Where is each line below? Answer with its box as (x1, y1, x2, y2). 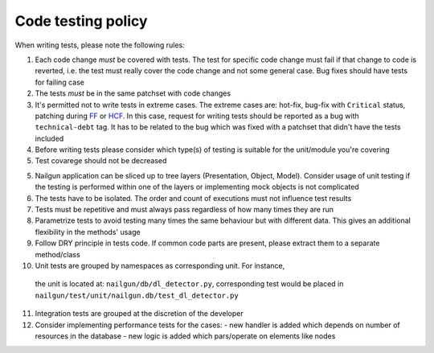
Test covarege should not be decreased (35, 156, 167, 166)
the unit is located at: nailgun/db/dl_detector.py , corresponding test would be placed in (35, 279, 344, 289)
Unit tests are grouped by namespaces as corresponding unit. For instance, (35, 261, 285, 270)
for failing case (35, 77, 84, 87)
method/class (35, 249, 80, 259)
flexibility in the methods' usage (35, 227, 141, 236)
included (35, 133, 64, 143)
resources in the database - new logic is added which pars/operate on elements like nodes (35, 330, 336, 341)
